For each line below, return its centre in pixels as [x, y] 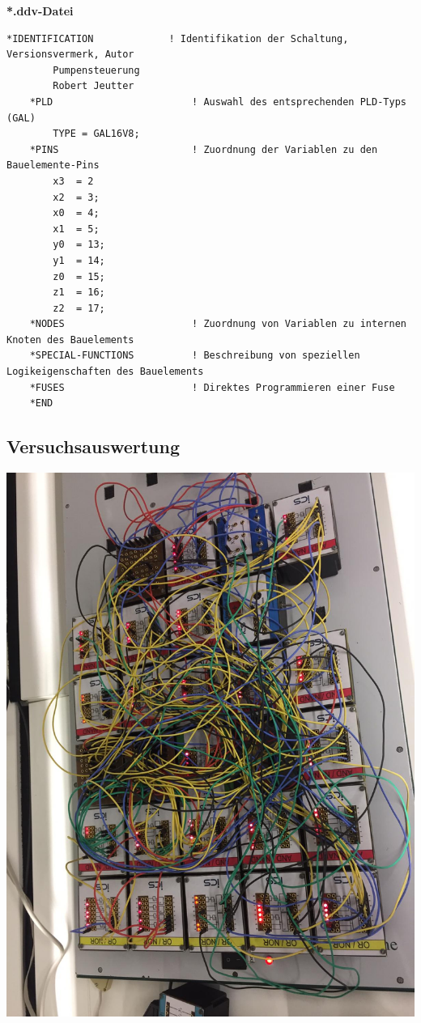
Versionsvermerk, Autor [70, 55]
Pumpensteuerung [96, 70]
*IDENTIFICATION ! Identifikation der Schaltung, [178, 38]
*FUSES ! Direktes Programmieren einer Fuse [212, 387]
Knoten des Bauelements [70, 340]
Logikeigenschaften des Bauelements [105, 372]
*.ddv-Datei [40, 11]
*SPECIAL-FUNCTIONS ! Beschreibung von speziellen [195, 356]
